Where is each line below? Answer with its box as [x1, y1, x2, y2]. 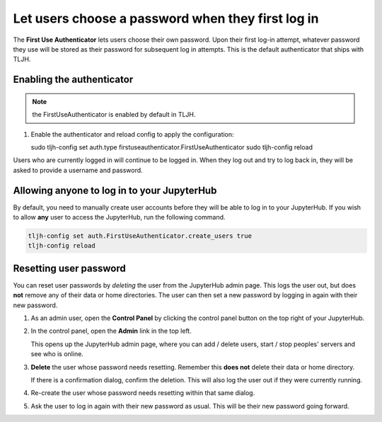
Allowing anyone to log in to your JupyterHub [13, 184, 217, 196]
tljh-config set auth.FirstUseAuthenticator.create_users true [28, 232, 253, 240]
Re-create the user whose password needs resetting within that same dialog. [30, 389, 255, 397]
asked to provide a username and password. [13, 166, 143, 174]
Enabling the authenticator [13, 74, 134, 86]
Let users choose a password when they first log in [13, 11, 319, 26]
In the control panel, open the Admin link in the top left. [30, 326, 192, 336]
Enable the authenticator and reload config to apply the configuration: [30, 130, 234, 138]
